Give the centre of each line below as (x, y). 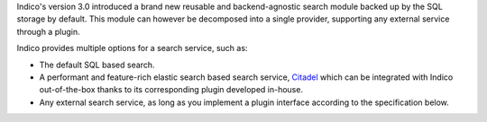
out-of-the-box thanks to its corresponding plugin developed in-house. (171, 90)
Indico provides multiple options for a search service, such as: (132, 48)
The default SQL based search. (97, 65)
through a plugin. (48, 31)
